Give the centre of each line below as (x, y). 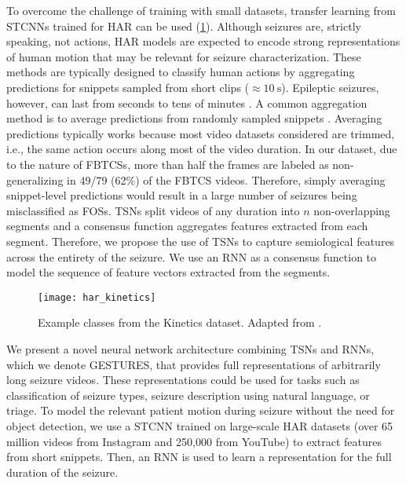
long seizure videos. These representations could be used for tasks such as (183, 380)
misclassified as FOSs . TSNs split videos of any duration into (153, 210)
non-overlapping (352, 210)
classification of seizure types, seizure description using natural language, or (188, 395)
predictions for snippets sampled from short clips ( (128, 87)
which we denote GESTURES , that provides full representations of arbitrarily (194, 364)
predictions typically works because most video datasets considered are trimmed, (201, 133)
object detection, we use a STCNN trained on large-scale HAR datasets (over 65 (200, 425)
